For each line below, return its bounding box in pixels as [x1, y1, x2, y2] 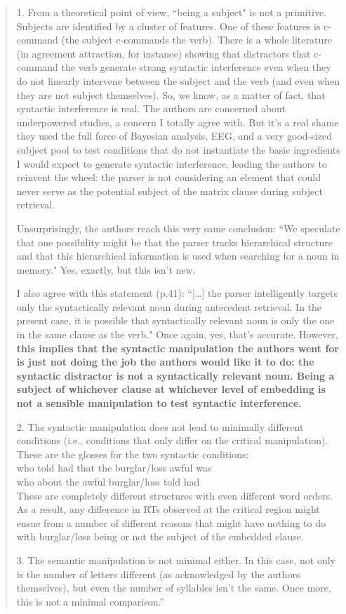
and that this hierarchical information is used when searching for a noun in [16, 248, 340, 263]
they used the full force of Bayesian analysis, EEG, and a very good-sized [16, 128, 332, 143]
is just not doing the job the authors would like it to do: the [16, 354, 314, 369]
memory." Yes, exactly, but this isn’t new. [16, 262, 196, 276]
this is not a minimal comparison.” [16, 594, 165, 608]
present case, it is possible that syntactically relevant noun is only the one [16, 313, 335, 328]
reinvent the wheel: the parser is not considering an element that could [16, 170, 321, 185]
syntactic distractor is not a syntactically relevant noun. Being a [16, 368, 335, 382]
